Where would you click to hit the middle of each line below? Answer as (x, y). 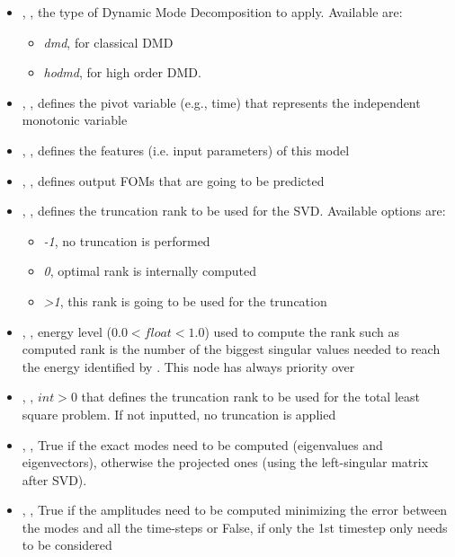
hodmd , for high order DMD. (122, 72)
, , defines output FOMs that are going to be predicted (173, 180)
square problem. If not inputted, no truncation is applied (179, 414)
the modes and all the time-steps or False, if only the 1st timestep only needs (235, 527)
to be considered (67, 545)
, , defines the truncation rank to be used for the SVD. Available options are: (234, 211)
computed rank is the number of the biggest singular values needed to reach (231, 349)
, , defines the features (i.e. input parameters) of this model (186, 150)
